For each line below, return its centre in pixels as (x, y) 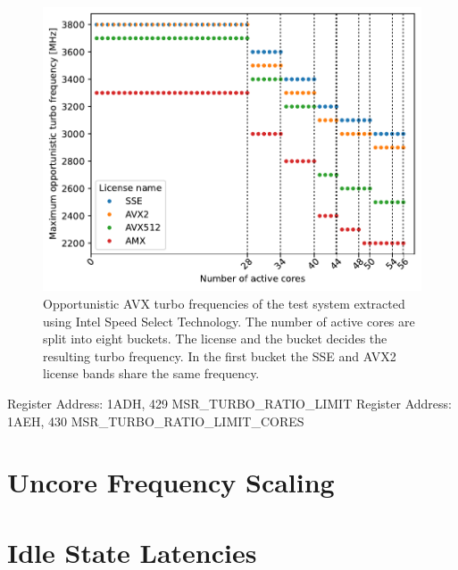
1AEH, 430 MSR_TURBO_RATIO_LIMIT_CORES (156, 421)
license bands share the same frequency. (151, 373)
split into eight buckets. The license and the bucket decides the (215, 339)
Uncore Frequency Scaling (171, 482)
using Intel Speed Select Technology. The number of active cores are (229, 321)
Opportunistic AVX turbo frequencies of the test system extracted (224, 303)
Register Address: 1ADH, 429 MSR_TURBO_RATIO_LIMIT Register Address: (229, 403)
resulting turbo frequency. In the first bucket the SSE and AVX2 (220, 355)
